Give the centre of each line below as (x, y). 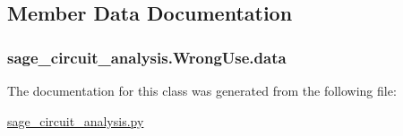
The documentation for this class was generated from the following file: (202, 90)
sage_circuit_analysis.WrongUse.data (147, 57)
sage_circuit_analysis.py (76, 120)
